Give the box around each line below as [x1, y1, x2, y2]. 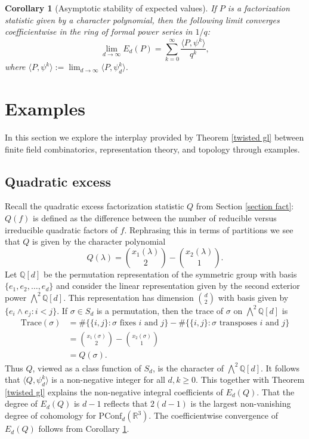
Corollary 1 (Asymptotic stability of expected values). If [5, 2, 217, 14]
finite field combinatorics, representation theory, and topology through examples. [5, 142, 300, 155]
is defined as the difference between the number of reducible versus [33, 211, 277, 224]
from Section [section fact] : [196, 200, 294, 212]
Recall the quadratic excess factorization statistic [5, 200, 184, 212]
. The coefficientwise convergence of [149, 409, 278, 422]
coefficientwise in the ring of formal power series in [5, 25, 193, 38]
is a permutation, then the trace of [96, 304, 224, 316]
